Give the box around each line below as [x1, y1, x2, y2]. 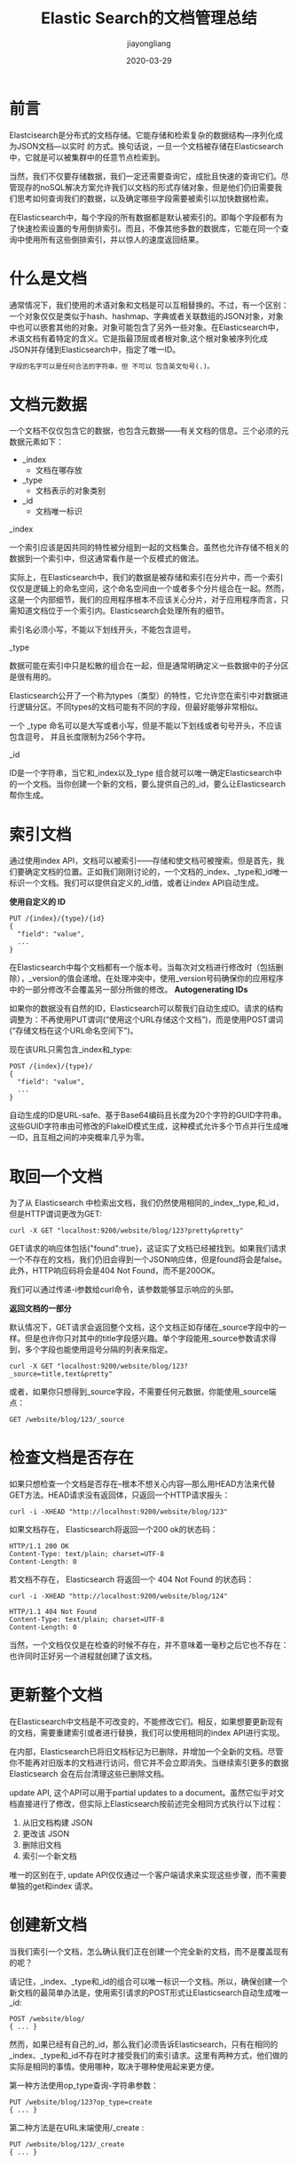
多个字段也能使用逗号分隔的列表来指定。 [24, 1344, 173, 1355]
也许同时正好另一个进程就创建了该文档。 [9, 1650, 157, 1662]
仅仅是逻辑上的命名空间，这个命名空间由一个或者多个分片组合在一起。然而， [9, 583, 289, 594]
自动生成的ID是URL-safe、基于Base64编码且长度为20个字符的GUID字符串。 [9, 1110, 286, 1121]
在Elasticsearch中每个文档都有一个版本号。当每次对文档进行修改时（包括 [9, 962, 276, 973]
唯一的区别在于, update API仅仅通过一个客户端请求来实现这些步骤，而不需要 [9, 1870, 287, 1881]
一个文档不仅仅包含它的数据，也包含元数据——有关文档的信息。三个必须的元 [9, 426, 289, 436]
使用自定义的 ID [9, 897, 67, 907]
